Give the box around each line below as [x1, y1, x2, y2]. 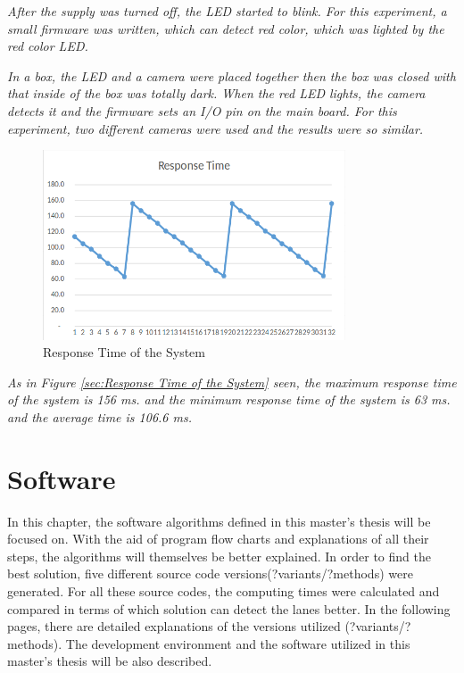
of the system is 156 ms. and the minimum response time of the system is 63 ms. [7, 390, 451, 409]
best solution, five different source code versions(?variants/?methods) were [7, 564, 413, 583]
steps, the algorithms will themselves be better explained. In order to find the [7, 546, 431, 565]
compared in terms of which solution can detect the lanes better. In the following [7, 599, 451, 618]
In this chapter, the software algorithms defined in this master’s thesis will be [7, 511, 431, 530]
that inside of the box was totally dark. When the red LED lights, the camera [7, 84, 426, 103]
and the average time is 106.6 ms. [7, 407, 193, 426]
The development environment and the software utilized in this [65, 634, 410, 652]
